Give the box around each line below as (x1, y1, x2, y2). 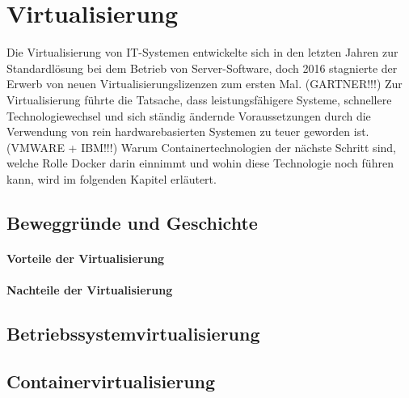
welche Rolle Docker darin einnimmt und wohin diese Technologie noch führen (6, 155, 394, 171)
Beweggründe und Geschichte (6, 210, 258, 235)
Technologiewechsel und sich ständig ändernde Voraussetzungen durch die (6, 107, 371, 124)
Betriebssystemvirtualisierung (6, 321, 260, 346)
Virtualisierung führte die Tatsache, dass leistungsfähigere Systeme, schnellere (6, 91, 392, 108)
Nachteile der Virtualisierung (6, 282, 173, 298)
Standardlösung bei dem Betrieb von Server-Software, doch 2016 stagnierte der (6, 59, 398, 76)
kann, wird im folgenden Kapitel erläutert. (6, 170, 217, 187)
